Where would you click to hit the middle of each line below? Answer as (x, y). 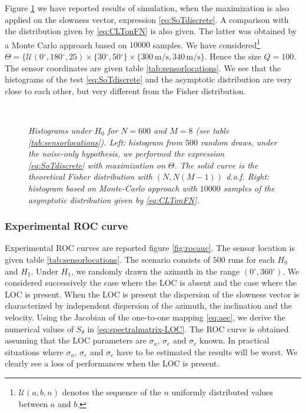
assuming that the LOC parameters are (76, 340)
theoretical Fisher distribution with (90, 176)
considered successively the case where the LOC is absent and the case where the (151, 283)
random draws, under (239, 142)
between (33, 403)
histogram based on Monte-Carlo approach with (113, 188)
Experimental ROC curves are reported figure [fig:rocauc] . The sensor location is (150, 248)
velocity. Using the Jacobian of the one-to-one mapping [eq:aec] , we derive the (145, 317)
